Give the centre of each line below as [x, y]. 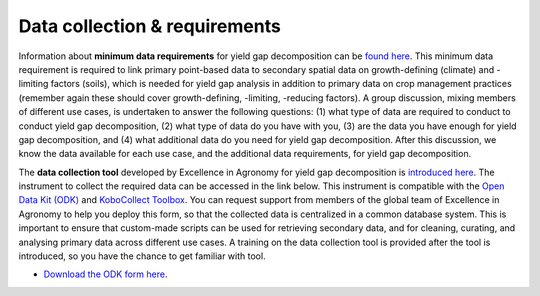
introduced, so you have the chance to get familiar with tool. [142, 256]
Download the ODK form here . [105, 274]
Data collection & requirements [150, 26]
